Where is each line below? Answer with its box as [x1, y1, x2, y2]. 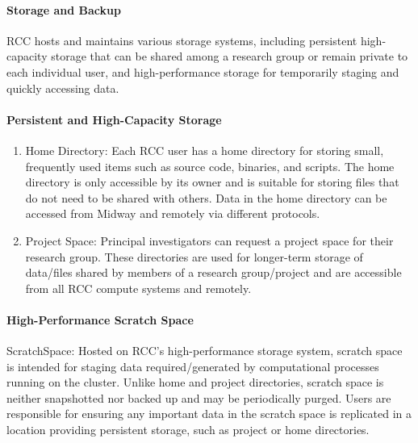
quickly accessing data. [6, 79, 119, 96]
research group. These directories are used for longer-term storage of [25, 248, 363, 265]
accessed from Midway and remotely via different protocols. [25, 205, 320, 222]
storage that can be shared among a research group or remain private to [51, 48, 408, 65]
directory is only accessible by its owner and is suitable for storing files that [25, 173, 399, 190]
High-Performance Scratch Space [6, 311, 194, 328]
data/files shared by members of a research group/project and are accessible [25, 264, 402, 281]
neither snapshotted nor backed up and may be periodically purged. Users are [6, 389, 391, 406]
